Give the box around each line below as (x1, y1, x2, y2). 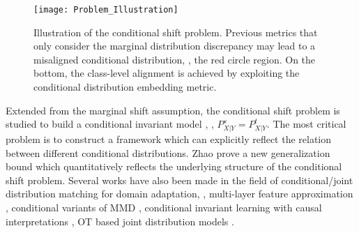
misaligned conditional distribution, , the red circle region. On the (33, 52, 316, 66)
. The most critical (266, 116, 346, 131)
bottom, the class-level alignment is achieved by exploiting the (33, 66, 300, 80)
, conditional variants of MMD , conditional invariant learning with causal (6, 200, 322, 214)
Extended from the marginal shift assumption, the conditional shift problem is (6, 103, 340, 117)
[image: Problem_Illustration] (33, 5, 178, 15)
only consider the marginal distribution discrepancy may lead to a (33, 38, 316, 53)
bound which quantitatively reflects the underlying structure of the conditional (6, 159, 342, 174)
